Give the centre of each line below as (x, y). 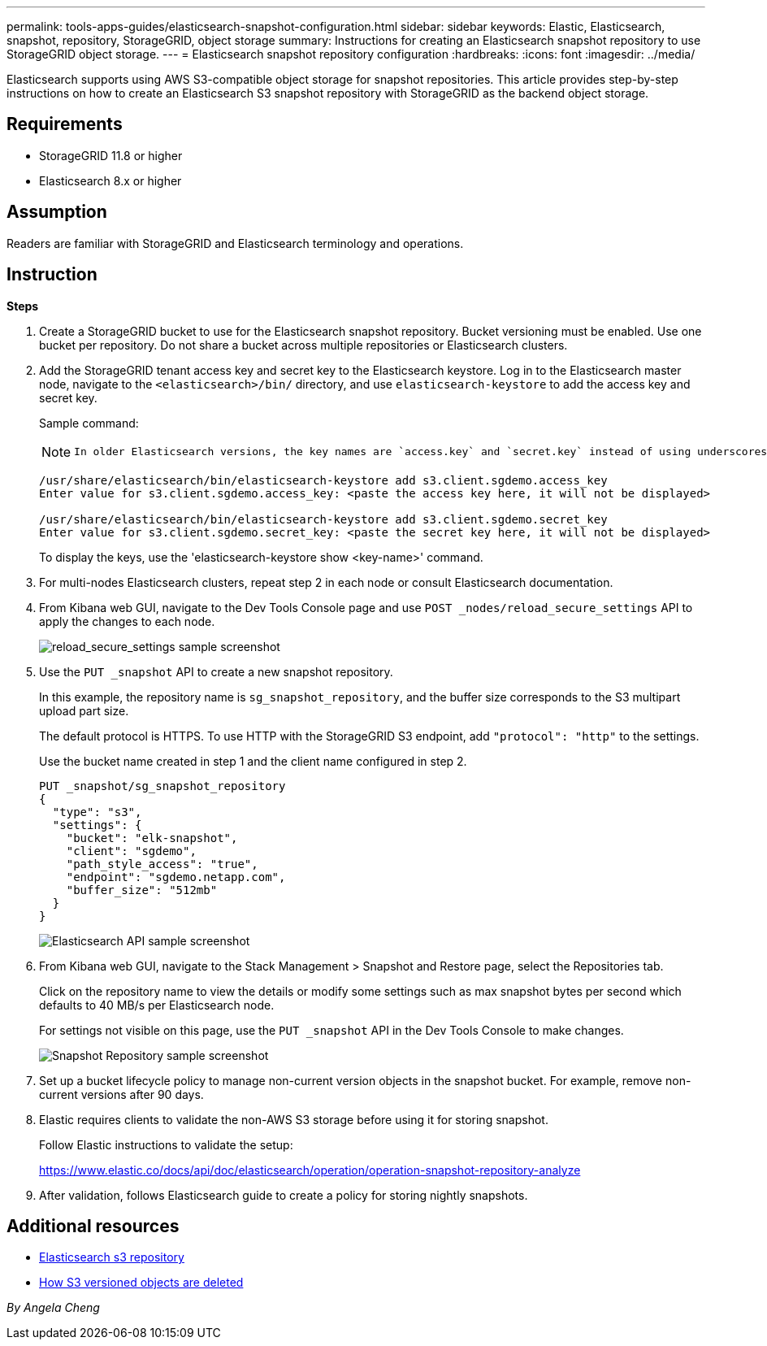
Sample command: (89, 423)
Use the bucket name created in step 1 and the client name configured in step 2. (253, 761)
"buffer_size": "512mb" (142, 890)
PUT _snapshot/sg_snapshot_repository (162, 786)
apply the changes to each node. (127, 621)
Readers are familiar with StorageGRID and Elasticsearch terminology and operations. (235, 243)
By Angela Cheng (53, 1308)
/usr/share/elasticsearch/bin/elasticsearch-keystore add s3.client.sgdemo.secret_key (323, 519)
